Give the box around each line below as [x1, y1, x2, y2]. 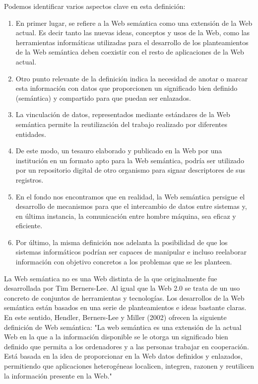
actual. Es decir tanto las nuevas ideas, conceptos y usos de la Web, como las [15, 27, 250, 38]
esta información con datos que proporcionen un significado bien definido [15, 83, 238, 93]
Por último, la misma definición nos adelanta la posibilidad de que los [15, 237, 228, 247]
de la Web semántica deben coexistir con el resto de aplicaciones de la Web [15, 47, 244, 57]
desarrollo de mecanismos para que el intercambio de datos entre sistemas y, [15, 201, 247, 211]
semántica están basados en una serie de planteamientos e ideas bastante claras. [4, 302, 247, 313]
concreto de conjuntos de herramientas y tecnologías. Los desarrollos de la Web [4, 292, 245, 303]
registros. [15, 174, 44, 185]
